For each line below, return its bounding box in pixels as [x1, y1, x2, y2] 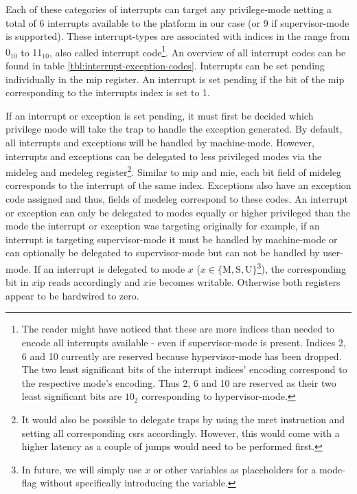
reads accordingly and [48, 275, 141, 289]
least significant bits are [21, 389, 122, 403]
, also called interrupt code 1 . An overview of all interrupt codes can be [49, 43, 346, 59]
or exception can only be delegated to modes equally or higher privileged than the [5, 205, 351, 219]
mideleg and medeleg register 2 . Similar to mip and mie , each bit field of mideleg [5, 163, 342, 179]
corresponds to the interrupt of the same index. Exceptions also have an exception [5, 178, 352, 192]
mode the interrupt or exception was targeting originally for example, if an [5, 218, 320, 233]
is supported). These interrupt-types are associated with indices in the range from [5, 29, 350, 43]
